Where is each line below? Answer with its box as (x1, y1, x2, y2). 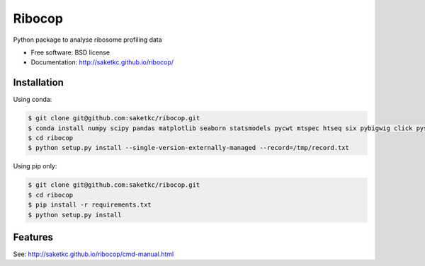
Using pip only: (13, 162, 57, 170)
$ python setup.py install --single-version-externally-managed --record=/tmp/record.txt (28, 144, 350, 152)
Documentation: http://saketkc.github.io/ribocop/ (30, 58, 174, 66)
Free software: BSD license (30, 48, 110, 57)
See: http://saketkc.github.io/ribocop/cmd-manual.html (13, 250, 174, 258)
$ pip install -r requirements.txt (28, 201, 152, 209)
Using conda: (13, 96, 52, 104)
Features (13, 231, 53, 243)
